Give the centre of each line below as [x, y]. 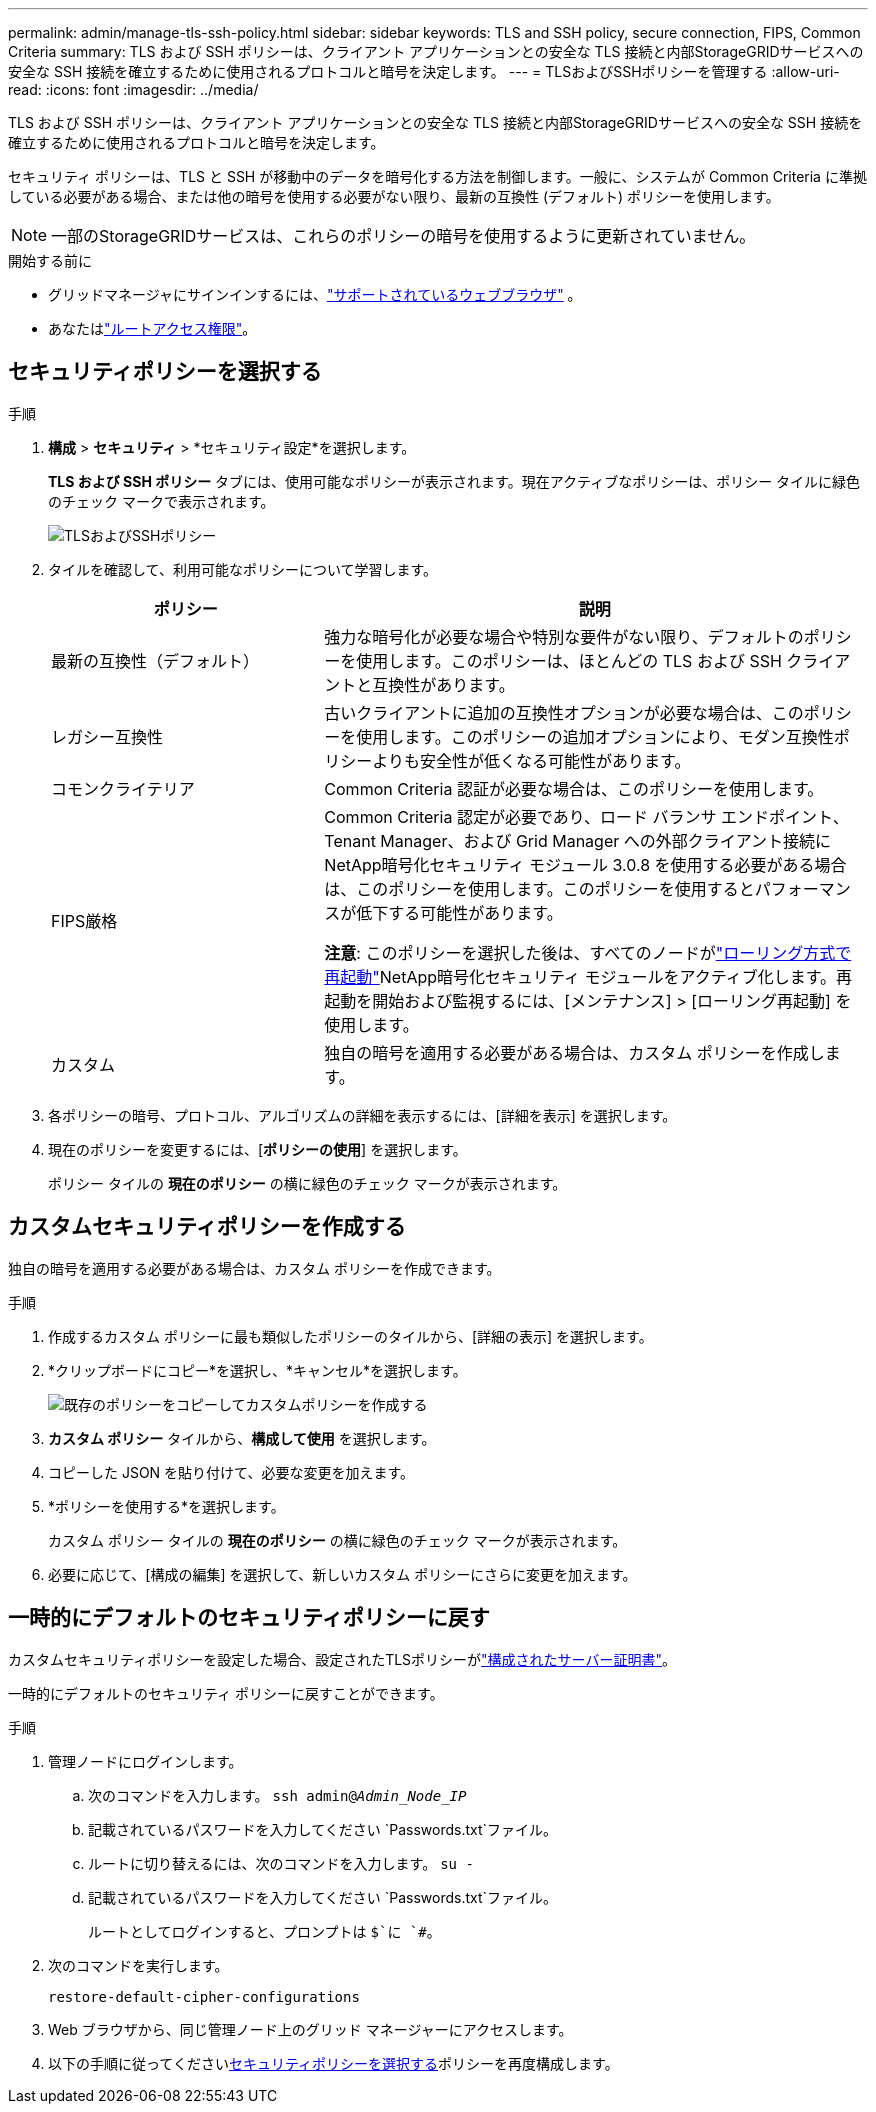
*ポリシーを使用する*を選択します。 [166, 1506]
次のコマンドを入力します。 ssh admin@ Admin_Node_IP [277, 1795]
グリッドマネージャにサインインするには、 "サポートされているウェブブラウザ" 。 [315, 294]
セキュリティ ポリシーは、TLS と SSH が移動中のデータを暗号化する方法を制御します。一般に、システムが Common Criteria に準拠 [437, 176]
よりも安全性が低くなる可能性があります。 [531, 760]
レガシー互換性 [107, 736]
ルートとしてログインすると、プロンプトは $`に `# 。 [264, 1931]
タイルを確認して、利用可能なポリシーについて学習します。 [243, 569]
